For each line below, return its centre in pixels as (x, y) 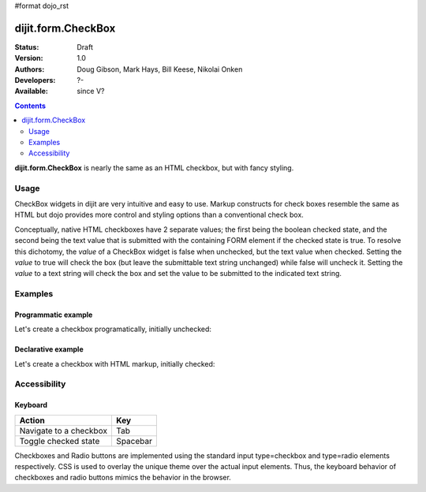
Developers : (35, 80)
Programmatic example (54, 315)
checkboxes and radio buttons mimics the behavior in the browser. (123, 478)
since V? (91, 91)
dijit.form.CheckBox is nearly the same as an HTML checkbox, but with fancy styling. (154, 168)
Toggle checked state (60, 441)
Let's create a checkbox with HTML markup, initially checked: (115, 363)
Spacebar (134, 441)
